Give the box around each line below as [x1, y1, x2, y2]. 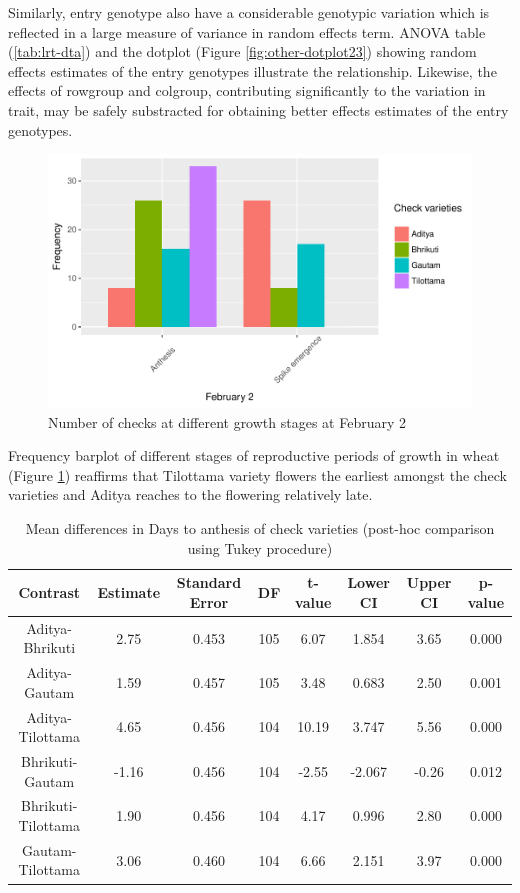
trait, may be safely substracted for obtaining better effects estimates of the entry [8, 99, 509, 120]
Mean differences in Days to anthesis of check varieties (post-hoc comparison [25, 518, 495, 539]
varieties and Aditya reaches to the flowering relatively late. [8, 484, 373, 505]
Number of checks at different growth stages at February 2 [48, 411, 406, 432]
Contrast [18, 582, 81, 603]
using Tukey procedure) [187, 537, 333, 558]
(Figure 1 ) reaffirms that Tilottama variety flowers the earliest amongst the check [8, 464, 507, 485]
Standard [176, 572, 242, 593]
